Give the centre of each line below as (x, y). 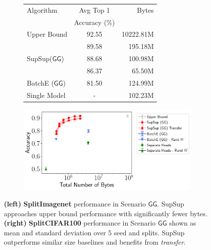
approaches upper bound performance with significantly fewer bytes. (106, 213)
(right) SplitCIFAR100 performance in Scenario (80, 223)
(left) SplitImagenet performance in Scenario (75, 203)
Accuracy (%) (95, 22)
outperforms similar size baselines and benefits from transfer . (95, 242)
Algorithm (42, 10)
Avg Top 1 (95, 10)
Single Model (46, 95)
